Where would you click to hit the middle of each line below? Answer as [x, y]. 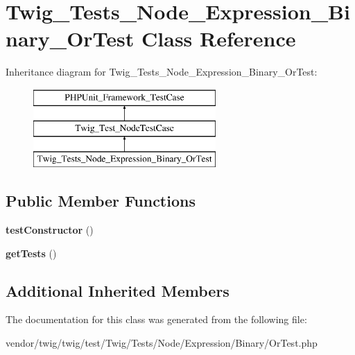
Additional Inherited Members [118, 290]
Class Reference [219, 38]
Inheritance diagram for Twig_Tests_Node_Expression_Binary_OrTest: [162, 72]
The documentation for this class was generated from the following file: [156, 319]
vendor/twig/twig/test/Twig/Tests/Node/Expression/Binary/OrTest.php [162, 343]
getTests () [31, 253]
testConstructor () [50, 230]
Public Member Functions [101, 201]
